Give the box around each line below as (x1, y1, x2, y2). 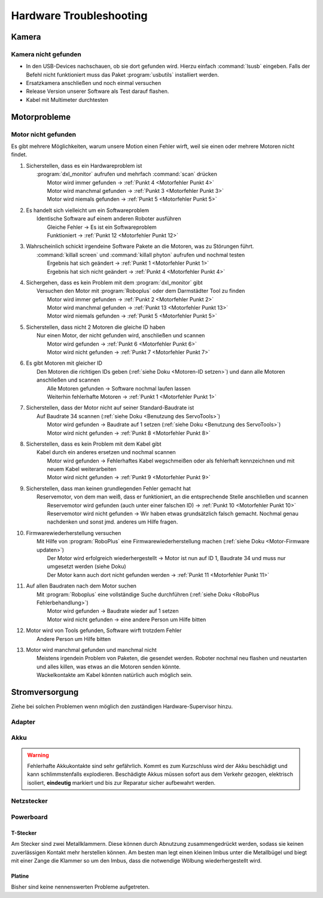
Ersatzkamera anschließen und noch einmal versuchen (26, 80, 161, 87)
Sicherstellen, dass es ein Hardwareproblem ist (26, 162, 142, 169)
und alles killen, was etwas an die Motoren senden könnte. (36, 663, 181, 670)
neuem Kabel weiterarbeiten (47, 465, 117, 473)
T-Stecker (11, 829, 37, 836)
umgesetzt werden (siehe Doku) (47, 563, 127, 570)
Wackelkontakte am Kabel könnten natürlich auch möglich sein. (36, 672, 193, 679)
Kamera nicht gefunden (11, 50, 82, 58)
